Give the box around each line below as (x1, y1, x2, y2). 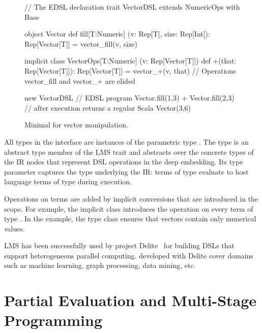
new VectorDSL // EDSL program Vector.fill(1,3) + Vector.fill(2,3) (24, 92, 235, 103)
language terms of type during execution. (4, 176, 132, 187)
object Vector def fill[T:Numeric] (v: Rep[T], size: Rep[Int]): (24, 28, 210, 39)
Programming (4, 310, 102, 330)
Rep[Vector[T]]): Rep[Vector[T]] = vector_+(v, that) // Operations (24, 65, 236, 76)
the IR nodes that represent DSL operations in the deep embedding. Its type (4, 156, 243, 167)
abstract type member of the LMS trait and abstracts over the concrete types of (4, 146, 254, 157)
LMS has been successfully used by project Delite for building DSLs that (4, 240, 235, 251)
